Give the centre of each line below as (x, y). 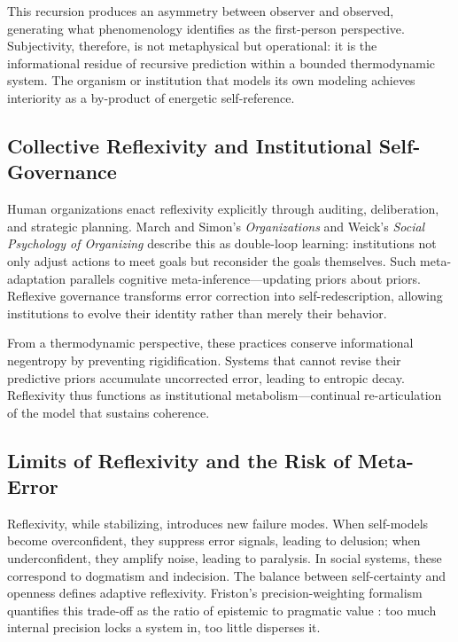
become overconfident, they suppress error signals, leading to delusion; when (214, 540)
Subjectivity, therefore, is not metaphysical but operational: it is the (192, 46)
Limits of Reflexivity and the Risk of (179, 460)
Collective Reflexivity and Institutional (190, 145)
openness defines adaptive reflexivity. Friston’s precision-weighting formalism (215, 593)
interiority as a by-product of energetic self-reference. (151, 97)
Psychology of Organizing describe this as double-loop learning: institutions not (222, 243)
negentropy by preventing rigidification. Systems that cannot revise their (204, 360)
